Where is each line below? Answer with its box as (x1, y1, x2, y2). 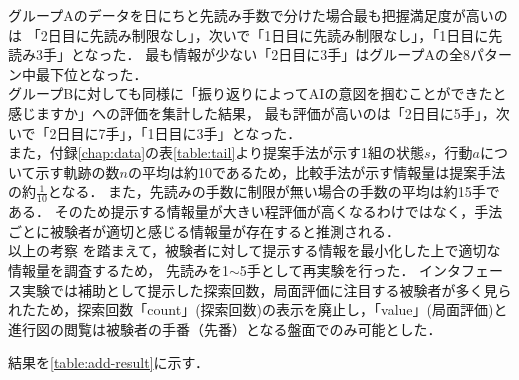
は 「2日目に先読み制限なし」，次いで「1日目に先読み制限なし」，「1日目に (8, 24, 489, 45)
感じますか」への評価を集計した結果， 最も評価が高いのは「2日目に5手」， (8, 102, 496, 123)
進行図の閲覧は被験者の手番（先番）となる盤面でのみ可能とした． (8, 318, 442, 339)
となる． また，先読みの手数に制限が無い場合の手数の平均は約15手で (47, 181, 500, 202)
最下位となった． (35, 63, 148, 84)
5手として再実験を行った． (239, 259, 415, 280)
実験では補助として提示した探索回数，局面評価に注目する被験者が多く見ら (21, 279, 512, 300)
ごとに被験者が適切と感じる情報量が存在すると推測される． (8, 220, 400, 241)
